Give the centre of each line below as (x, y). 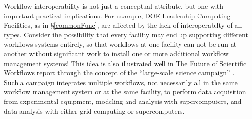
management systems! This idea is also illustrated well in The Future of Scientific (125, 63)
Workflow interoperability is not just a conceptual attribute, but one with (114, 6)
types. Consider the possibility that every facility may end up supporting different (126, 34)
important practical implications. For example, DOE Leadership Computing (117, 15)
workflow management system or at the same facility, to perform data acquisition (125, 92)
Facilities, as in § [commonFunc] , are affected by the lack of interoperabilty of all (123, 25)
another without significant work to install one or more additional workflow (116, 53)
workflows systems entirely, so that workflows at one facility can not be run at (120, 44)
